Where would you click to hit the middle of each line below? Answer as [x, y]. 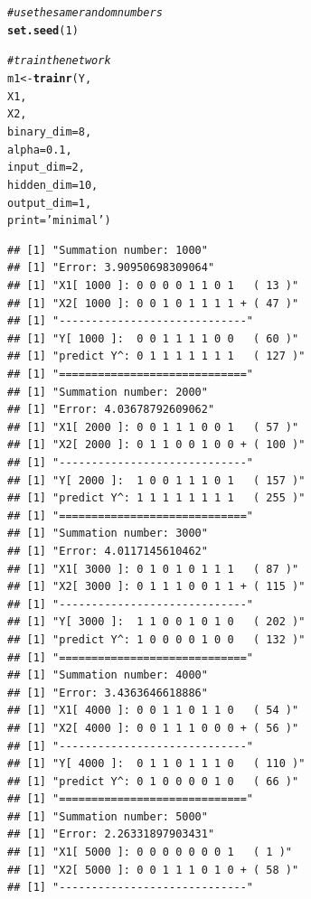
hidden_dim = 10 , [53, 185]
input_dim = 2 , [46, 168]
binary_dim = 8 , [50, 131]
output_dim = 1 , [50, 203]
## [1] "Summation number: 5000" [108, 816]
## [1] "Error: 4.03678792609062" [111, 410]
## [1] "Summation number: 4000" [108, 675]
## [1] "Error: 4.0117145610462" [108, 551]
